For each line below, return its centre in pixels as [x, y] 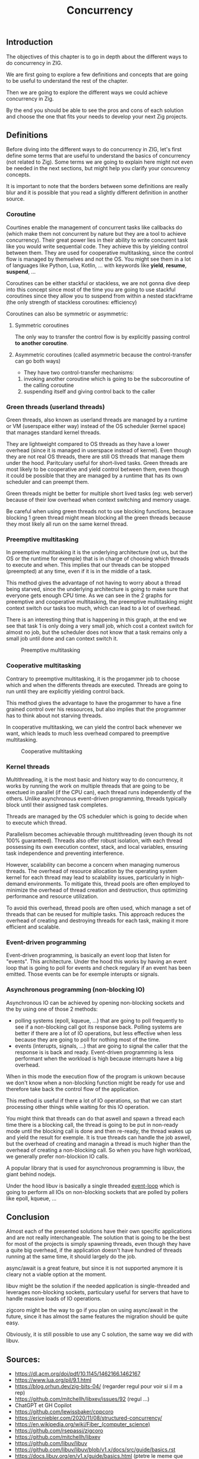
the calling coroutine [49, 385]
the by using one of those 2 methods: [52, 1009]
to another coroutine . [41, 343]
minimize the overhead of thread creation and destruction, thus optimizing [97, 890]
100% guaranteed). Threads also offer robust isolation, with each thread [94, 841]
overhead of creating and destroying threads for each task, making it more [97, 920]
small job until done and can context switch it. [62, 639]
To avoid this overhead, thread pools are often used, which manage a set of [99, 908]
